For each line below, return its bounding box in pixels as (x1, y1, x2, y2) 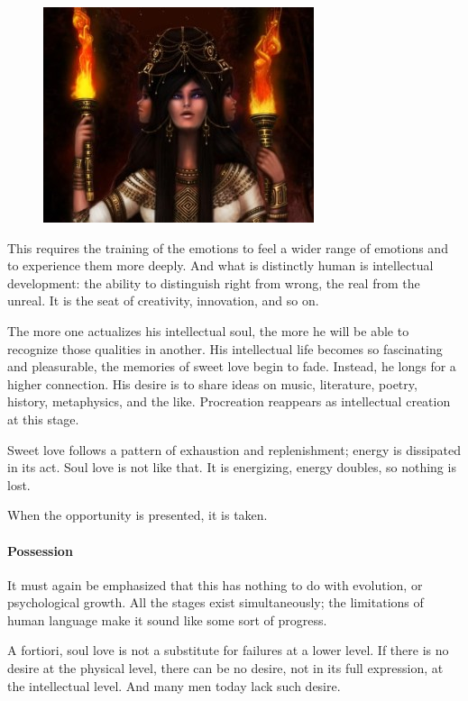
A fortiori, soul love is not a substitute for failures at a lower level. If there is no (7, 641, 449, 660)
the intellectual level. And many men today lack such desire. (7, 676, 341, 695)
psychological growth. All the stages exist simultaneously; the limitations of (7, 593, 424, 612)
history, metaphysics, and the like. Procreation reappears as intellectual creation (7, 392, 451, 411)
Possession (7, 541, 73, 560)
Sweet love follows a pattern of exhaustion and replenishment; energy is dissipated (7, 440, 462, 459)
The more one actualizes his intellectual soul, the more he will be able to (7, 321, 409, 340)
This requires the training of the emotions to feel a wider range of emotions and (7, 238, 448, 257)
